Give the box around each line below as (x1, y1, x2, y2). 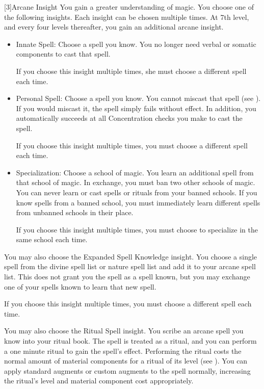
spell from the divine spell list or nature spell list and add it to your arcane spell (4, 261, 256, 272)
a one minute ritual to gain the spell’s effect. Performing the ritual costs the (4, 345, 242, 356)
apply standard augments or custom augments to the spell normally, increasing (4, 365, 251, 376)
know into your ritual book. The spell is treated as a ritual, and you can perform (4, 335, 257, 346)
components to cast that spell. (16, 48, 111, 59)
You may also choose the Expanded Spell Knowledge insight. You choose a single (4, 251, 257, 262)
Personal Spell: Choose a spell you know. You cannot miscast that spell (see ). (16, 93, 261, 103)
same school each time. (16, 234, 88, 245)
